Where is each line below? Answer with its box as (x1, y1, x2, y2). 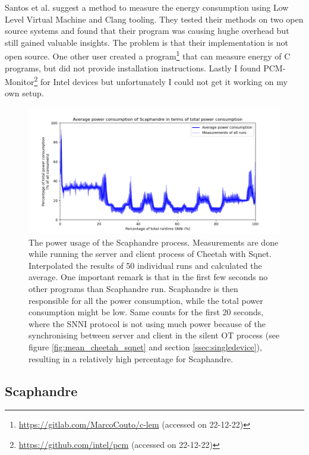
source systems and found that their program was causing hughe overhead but (5, 24, 289, 37)
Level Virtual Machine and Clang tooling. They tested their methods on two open (5, 12, 304, 25)
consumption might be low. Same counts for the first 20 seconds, (29, 306, 264, 318)
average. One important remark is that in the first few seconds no (29, 271, 268, 283)
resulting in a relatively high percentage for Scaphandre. (29, 352, 234, 365)
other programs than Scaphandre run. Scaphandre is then (29, 283, 238, 295)
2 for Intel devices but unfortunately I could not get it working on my (34, 74, 288, 87)
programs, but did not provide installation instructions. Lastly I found (5, 61, 261, 74)
